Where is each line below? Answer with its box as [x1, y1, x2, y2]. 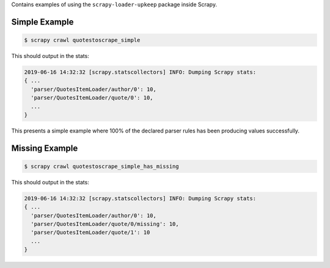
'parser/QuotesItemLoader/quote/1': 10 [31, 229, 150, 236]
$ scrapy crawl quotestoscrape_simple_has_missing [24, 162, 180, 170]
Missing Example [11, 143, 78, 153]
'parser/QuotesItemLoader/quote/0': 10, [31, 95, 153, 101]
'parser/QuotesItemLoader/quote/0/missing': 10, [31, 220, 180, 228]
